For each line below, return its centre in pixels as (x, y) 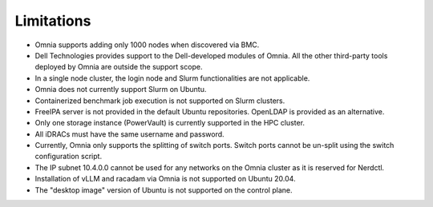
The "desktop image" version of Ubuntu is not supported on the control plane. (164, 190)
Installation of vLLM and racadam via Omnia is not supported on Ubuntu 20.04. (165, 179)
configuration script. (69, 157)
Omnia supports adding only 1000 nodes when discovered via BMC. (147, 45)
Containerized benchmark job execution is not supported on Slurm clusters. (160, 101)
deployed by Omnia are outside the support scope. (119, 67)
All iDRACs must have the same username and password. (129, 134)
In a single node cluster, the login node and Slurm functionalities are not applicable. (172, 78)
